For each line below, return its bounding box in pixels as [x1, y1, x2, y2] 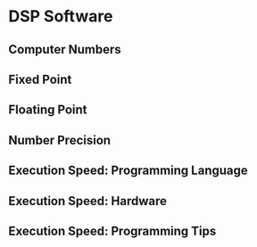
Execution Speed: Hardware [8, 193, 167, 209]
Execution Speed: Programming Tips [8, 223, 217, 238]
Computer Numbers [8, 42, 121, 57]
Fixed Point [8, 71, 72, 86]
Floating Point [8, 103, 87, 118]
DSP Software [8, 6, 113, 27]
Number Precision [8, 132, 112, 148]
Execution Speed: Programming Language [8, 163, 249, 178]
